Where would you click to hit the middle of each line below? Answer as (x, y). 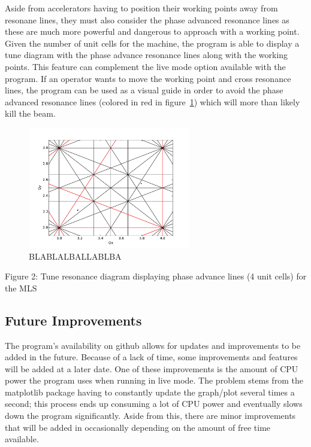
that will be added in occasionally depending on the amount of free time (138, 427)
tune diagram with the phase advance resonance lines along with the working (147, 55)
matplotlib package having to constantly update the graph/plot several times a (150, 392)
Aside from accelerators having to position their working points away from (141, 8)
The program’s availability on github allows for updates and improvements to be (153, 345)
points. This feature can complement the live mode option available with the (145, 66)
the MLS (21, 288)
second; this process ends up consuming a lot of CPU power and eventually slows (154, 404)
